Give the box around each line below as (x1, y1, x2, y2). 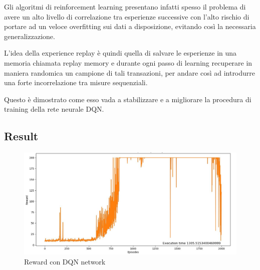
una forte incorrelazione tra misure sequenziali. (4, 77, 148, 88)
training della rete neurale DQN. (4, 104, 104, 114)
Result (4, 128, 39, 144)
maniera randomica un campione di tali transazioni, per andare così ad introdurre (4, 67, 255, 78)
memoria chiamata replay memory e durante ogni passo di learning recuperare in (4, 57, 252, 68)
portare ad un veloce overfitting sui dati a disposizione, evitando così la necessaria (4, 21, 256, 32)
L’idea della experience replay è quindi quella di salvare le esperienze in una (4, 48, 237, 58)
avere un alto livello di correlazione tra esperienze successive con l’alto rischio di (4, 11, 249, 22)
